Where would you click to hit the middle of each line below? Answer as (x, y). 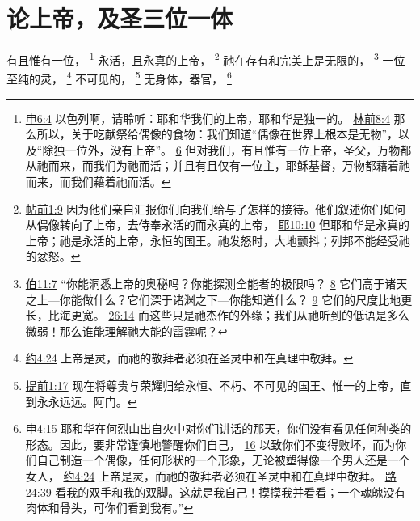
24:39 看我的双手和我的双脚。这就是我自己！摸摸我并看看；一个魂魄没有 (216, 491)
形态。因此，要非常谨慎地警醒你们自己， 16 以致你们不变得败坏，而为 (210, 444)
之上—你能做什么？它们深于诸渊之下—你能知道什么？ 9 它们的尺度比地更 (219, 299)
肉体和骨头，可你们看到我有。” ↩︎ (109, 508)
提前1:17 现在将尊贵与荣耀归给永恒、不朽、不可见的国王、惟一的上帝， (213, 385)
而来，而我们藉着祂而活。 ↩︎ (98, 181)
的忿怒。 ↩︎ (53, 256)
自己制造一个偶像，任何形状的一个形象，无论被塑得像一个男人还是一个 (223, 460)
